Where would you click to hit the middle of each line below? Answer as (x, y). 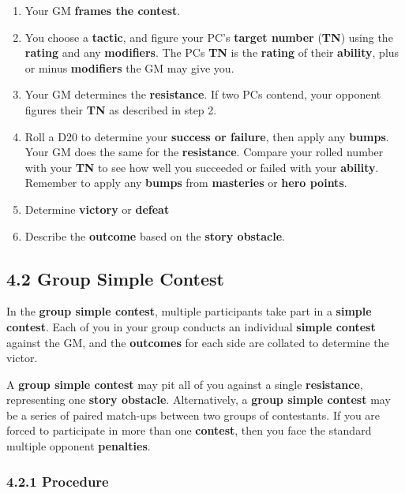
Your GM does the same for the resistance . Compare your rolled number (204, 152)
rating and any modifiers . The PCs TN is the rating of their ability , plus (212, 52)
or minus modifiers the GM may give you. (129, 67)
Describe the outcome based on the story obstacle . (155, 235)
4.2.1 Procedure (58, 481)
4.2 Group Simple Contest (115, 278)
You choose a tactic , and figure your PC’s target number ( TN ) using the (209, 37)
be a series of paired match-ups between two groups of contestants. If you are (193, 415)
